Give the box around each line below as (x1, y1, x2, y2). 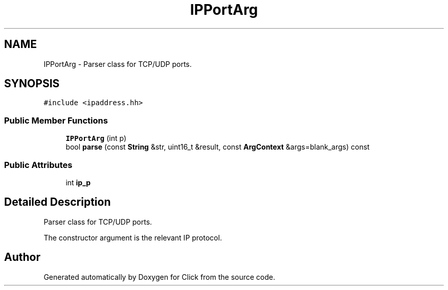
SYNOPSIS (4, 77, 60, 90)
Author (4, 251, 40, 264)
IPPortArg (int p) (65, 134, 126, 143)
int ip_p (65, 178, 91, 187)
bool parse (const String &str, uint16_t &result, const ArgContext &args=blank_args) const (65, 142, 370, 152)
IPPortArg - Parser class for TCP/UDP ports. (43, 59, 192, 68)
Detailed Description (4, 196, 111, 209)
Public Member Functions (4, 115, 108, 126)
